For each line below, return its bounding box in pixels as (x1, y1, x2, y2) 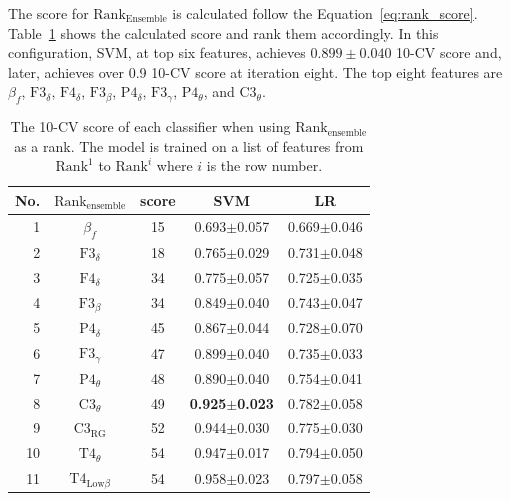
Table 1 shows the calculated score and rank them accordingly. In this (8, 22, 439, 43)
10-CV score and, (396, 42, 502, 63)
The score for (8, 3, 89, 23)
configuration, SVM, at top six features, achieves (8, 42, 306, 63)
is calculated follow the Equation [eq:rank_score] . (172, 3, 478, 23)
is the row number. (206, 155, 323, 176)
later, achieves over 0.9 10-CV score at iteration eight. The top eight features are (8, 61, 503, 82)
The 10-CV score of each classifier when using (10, 116, 291, 137)
